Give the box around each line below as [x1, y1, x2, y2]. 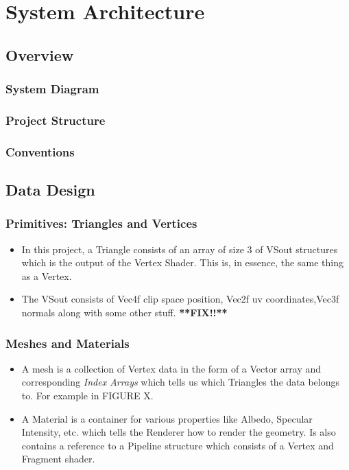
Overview [5, 44, 74, 65]
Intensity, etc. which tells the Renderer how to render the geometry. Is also [21, 425, 336, 439]
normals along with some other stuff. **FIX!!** [21, 305, 228, 320]
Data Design [5, 179, 95, 200]
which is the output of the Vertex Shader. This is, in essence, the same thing [21, 255, 344, 270]
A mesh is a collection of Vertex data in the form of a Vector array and [21, 361, 322, 375]
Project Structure [5, 111, 106, 128]
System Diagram [5, 80, 99, 97]
